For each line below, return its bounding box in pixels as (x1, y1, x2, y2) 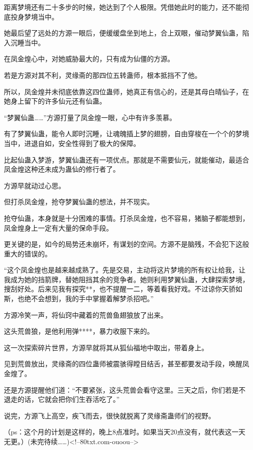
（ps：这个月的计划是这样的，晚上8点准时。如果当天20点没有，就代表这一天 (4, 427, 246, 437)
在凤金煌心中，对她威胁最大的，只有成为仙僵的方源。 (4, 54, 174, 64)
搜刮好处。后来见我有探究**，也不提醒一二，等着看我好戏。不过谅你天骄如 (4, 284, 242, 294)
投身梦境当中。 (10, 11, 58, 21)
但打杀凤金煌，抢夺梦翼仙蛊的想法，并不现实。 (4, 197, 154, 207)
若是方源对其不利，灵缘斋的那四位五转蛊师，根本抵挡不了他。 (4, 70, 201, 80)
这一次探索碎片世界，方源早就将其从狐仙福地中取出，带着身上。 (4, 342, 208, 352)
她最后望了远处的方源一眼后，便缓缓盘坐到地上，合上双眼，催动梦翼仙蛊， (4, 28, 242, 38)
